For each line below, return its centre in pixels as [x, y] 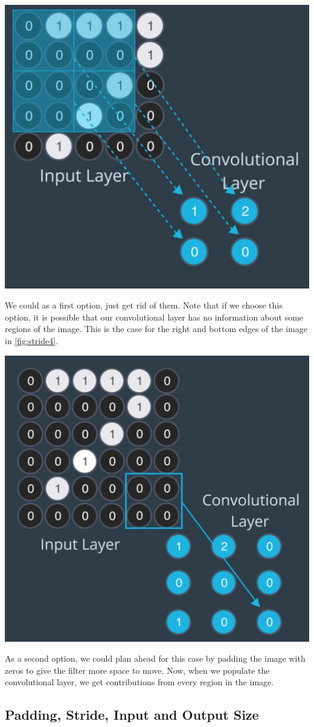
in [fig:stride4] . [32, 340]
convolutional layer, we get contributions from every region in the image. [139, 682]
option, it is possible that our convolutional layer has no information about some [154, 317]
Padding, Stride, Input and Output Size [132, 715]
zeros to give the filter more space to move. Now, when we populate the [137, 670]
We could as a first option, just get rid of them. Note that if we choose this [144, 305]
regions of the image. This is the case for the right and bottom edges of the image [156, 329]
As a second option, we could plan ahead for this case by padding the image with [155, 658]
